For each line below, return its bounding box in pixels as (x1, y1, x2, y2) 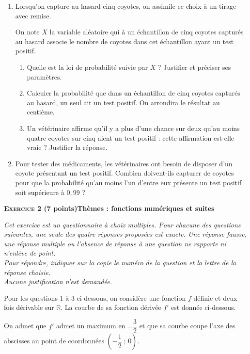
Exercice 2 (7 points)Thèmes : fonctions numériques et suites (4, 203, 215, 213)
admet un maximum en (56, 321, 125, 331)
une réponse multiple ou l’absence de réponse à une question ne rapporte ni (4, 238, 226, 248)
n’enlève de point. (4, 248, 56, 258)
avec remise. (15, 10, 51, 20)
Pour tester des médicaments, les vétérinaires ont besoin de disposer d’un (15, 158, 233, 168)
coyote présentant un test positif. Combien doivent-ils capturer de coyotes (15, 168, 234, 178)
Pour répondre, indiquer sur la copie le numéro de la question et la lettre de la (4, 257, 236, 268)
